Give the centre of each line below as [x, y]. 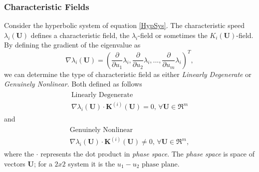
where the [19, 154]
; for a [43, 163]
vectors [15, 163]
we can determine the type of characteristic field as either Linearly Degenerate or [128, 74]
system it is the [92, 163]
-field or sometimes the [173, 35]
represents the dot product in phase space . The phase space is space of [148, 154]
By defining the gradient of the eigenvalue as [72, 45]
